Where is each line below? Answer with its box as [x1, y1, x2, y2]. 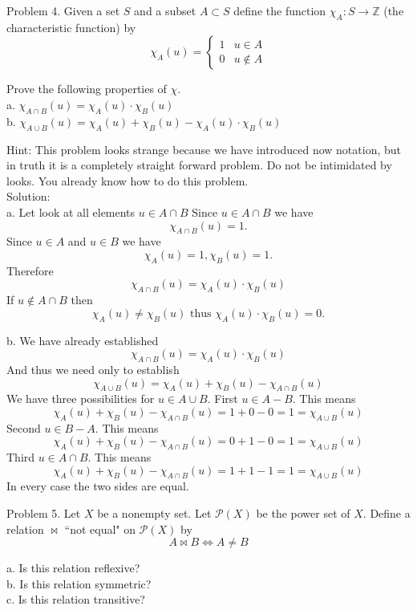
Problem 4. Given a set [6, 2, 120, 18]
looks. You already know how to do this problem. [6, 172, 249, 189]
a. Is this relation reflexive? [6, 559, 140, 576]
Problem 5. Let [6, 505, 81, 522]
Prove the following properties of [6, 80, 167, 97]
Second [6, 419, 41, 436]
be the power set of [256, 505, 350, 522]
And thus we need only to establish [6, 360, 180, 377]
